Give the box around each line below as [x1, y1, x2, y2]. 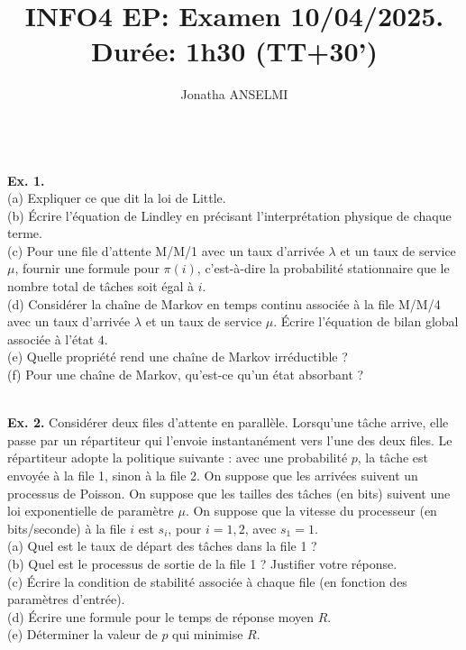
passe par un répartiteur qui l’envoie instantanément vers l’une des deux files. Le [7, 430, 452, 449]
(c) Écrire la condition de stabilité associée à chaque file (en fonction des [7, 572, 407, 590]
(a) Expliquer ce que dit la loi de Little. [7, 188, 226, 207]
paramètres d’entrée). [7, 590, 125, 609]
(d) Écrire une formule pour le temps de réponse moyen [7, 607, 315, 626]
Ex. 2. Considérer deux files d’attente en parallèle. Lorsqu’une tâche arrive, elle [7, 413, 449, 432]
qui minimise [172, 625, 243, 644]
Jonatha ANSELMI [180, 85, 288, 104]
